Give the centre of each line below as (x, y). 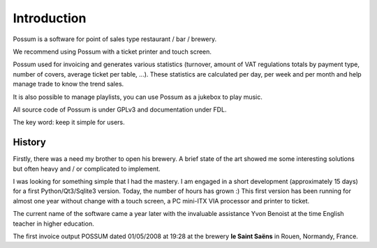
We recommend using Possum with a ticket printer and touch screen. (112, 52)
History (30, 142)
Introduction (50, 18)
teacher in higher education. (53, 224)
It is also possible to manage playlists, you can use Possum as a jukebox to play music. (138, 97)
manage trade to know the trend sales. (68, 84)
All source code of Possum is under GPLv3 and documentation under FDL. (120, 109)
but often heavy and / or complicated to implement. (87, 169)
